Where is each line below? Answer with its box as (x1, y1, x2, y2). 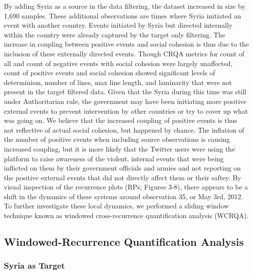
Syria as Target (4, 259, 65, 272)
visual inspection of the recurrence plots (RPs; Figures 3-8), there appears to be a (4, 182, 248, 192)
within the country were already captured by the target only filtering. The (4, 29, 225, 39)
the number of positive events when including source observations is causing (4, 134, 230, 144)
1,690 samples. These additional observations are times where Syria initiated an (4, 10, 241, 20)
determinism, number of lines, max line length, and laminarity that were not (4, 77, 232, 87)
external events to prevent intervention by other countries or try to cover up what (4, 105, 248, 116)
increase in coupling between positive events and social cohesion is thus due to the (4, 39, 249, 49)
